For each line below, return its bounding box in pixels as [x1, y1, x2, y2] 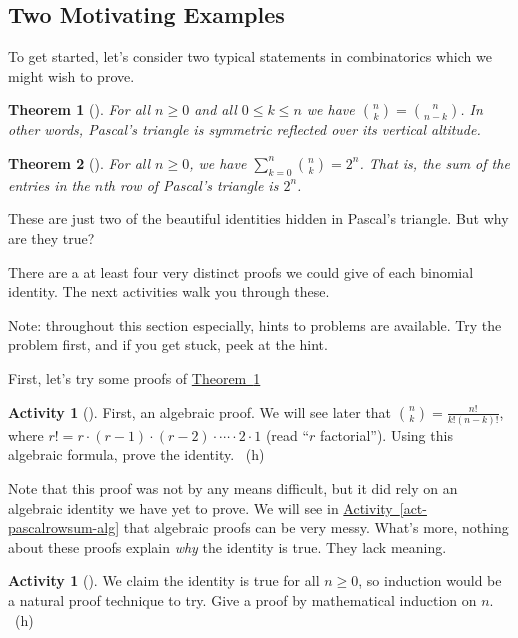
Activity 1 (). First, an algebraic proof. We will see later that [8, 401, 392, 422]
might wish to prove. [8, 65, 135, 86]
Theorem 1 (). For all [8, 99, 151, 120]
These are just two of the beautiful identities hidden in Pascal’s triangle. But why [8, 208, 509, 229]
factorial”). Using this [320, 424, 453, 445]
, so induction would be [358, 570, 502, 591]
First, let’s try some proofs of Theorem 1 [8, 367, 261, 388]
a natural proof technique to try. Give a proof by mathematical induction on [8, 590, 477, 610]
